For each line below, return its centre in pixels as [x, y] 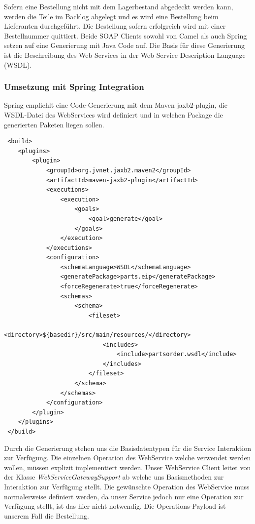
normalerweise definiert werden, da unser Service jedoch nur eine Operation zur [124, 496]
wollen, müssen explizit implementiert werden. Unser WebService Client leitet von [127, 467]
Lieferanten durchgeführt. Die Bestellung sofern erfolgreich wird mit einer [115, 26]
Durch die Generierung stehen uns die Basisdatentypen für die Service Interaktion [127, 448]
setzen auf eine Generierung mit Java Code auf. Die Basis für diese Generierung [124, 45]
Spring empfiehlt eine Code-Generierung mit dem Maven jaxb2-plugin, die [116, 105]
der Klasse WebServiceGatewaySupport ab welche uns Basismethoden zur [114, 477]
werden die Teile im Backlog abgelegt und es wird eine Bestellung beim [111, 16]
